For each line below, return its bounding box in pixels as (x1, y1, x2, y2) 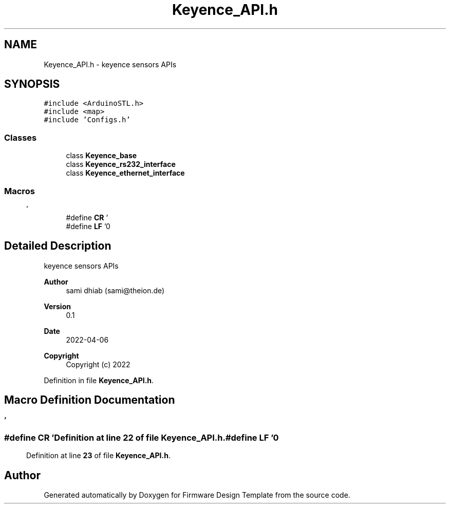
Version (44, 302, 71, 311)
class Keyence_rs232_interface (66, 160, 176, 169)
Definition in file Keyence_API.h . (44, 375, 154, 385)
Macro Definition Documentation (4, 393, 175, 407)
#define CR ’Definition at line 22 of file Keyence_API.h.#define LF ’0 (4, 432, 279, 443)
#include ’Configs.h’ (44, 116, 130, 124)
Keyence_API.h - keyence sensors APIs (44, 60, 177, 69)
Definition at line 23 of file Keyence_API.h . (26, 451, 171, 460)
